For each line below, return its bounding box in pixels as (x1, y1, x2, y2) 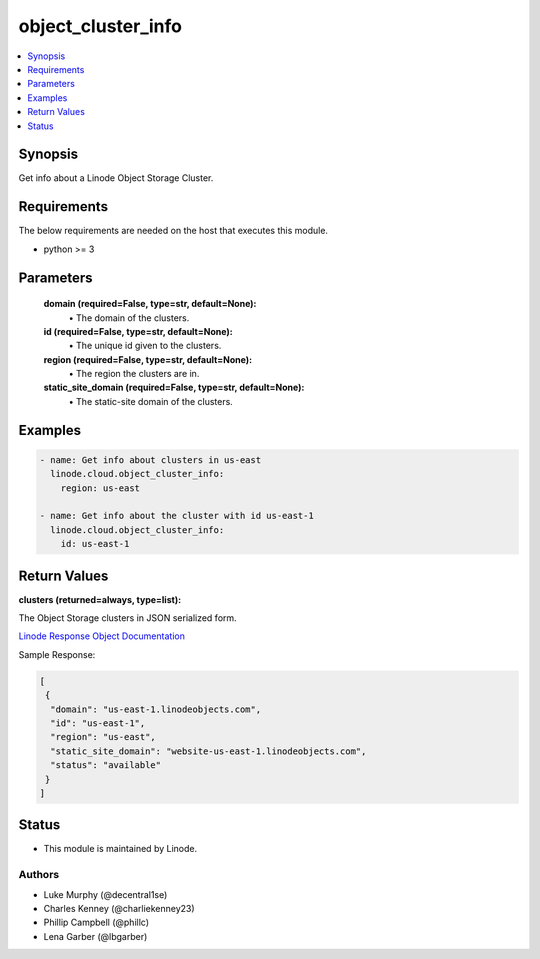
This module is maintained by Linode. (43, 843, 198, 855)
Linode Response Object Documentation (18, 630, 185, 642)
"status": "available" (50, 760, 162, 771)
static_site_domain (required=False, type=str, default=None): (43, 381, 305, 394)
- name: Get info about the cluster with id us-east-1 (39, 510, 314, 522)
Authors (18, 868, 60, 882)
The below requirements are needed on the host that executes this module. (18, 225, 329, 237)
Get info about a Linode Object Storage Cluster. (18, 172, 214, 184)
